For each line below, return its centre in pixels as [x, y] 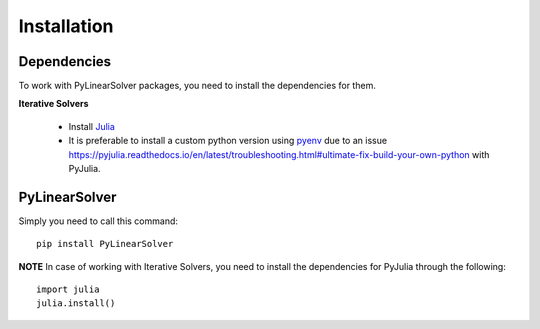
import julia [68, 289]
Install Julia [91, 126]
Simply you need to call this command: [98, 221]
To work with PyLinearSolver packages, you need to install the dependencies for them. [197, 86]
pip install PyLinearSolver [105, 244]
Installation [66, 26]
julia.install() [76, 303]
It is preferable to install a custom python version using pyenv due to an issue [228, 141]
